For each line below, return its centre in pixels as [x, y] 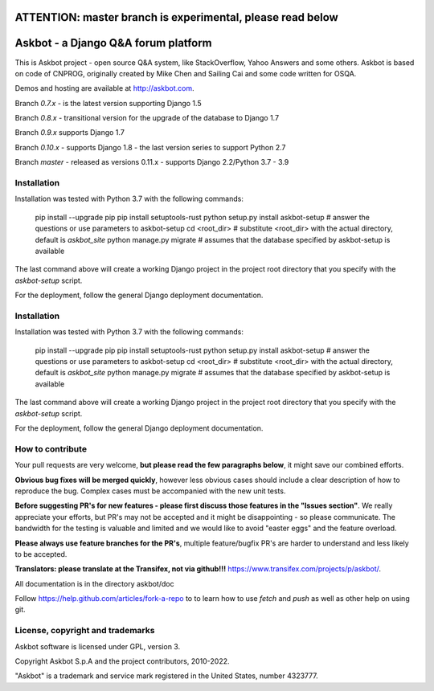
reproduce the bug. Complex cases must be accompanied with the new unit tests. [150, 491]
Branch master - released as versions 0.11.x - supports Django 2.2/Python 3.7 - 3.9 [152, 162]
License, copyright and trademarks [85, 631]
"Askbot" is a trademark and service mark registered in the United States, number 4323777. [166, 676]
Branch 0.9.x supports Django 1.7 [70, 133]
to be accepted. [41, 554]
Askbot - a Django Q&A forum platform [113, 43]
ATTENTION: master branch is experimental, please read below [177, 17]
